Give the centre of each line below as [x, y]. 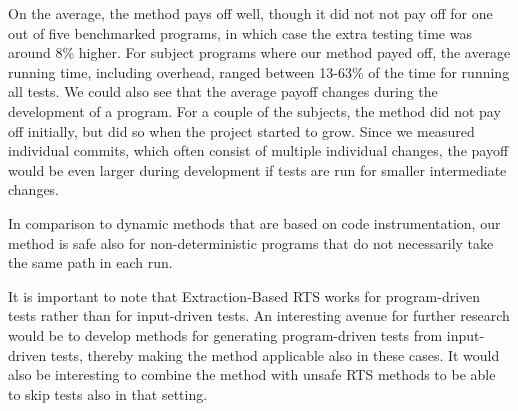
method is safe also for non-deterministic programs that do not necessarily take [251, 242]
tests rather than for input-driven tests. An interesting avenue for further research [259, 315]
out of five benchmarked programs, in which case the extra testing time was [240, 32]
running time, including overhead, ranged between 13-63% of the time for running [259, 71]
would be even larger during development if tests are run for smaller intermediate [257, 169]
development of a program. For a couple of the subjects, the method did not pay [254, 110]
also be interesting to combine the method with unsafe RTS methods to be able [252, 374]
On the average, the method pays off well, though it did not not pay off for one [250, 13]
